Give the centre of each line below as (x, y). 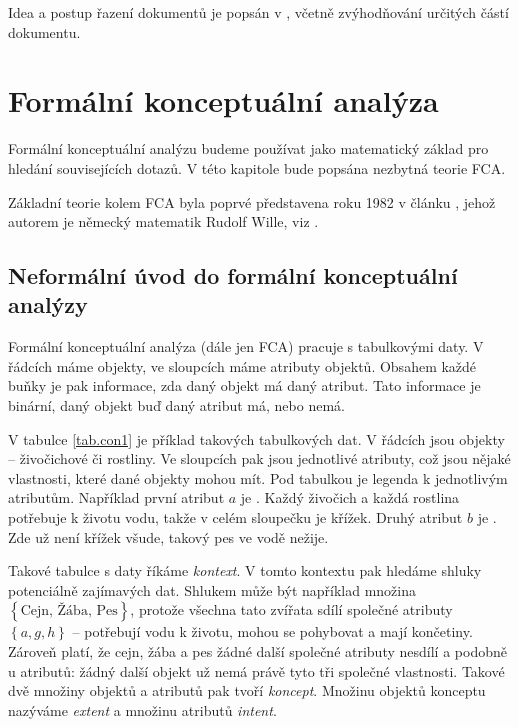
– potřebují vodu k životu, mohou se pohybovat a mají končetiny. (272, 631)
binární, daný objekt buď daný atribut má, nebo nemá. (176, 405)
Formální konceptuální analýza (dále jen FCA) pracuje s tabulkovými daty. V (246, 346)
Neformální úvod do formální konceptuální (233, 275)
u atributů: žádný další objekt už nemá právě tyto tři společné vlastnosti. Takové (256, 670)
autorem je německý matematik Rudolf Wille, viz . (163, 221)
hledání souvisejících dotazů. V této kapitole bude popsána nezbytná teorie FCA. (257, 167)
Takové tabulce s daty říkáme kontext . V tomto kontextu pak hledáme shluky (245, 570)
